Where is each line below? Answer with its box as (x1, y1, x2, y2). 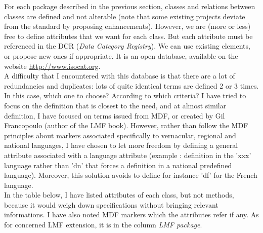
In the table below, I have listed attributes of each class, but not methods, (4, 189, 234, 200)
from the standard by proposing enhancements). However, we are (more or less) (4, 21, 251, 31)
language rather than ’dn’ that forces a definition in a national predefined (4, 160, 232, 170)
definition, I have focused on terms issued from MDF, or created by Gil (4, 110, 225, 121)
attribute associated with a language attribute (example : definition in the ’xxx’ (4, 149, 251, 160)
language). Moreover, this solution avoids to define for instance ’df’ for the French (4, 170, 257, 180)
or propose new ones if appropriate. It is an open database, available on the (4, 50, 238, 61)
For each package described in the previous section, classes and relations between (4, 1, 255, 11)
